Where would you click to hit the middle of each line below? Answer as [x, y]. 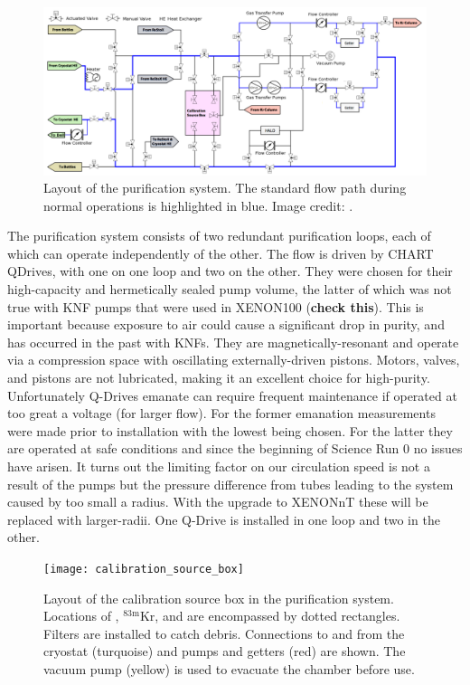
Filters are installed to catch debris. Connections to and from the [224, 633]
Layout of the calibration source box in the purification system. [219, 598]
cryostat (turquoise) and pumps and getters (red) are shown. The [225, 651]
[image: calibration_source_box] [144, 569]
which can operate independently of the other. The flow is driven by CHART [221, 253]
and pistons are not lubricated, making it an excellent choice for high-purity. [219, 378]
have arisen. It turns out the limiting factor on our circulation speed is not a [219, 466]
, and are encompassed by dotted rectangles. [277, 616]
